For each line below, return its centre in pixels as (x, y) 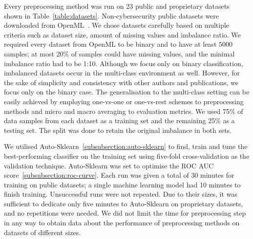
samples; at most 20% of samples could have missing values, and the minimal (119, 53)
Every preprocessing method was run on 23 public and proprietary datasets (117, 6)
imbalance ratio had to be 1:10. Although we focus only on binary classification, (124, 63)
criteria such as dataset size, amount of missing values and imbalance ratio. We (122, 34)
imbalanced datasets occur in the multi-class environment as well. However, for (122, 73)
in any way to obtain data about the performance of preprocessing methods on (122, 223)
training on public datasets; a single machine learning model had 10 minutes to (122, 184)
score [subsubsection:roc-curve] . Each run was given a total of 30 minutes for (119, 175)
